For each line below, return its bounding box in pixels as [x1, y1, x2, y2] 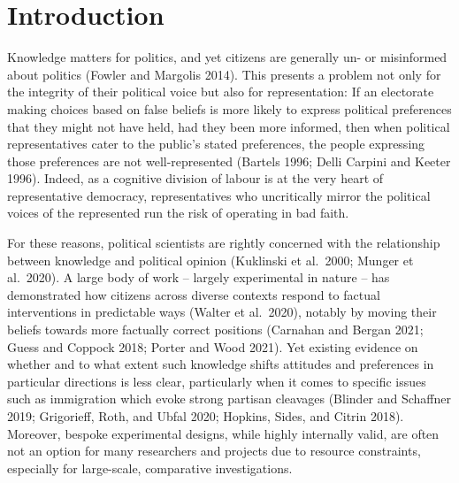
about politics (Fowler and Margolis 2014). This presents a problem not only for [7, 65, 441, 83]
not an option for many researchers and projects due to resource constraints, [7, 441, 421, 460]
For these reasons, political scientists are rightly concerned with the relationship [7, 234, 440, 252]
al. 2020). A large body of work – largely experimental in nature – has [7, 268, 390, 287]
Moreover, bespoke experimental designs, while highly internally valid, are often [7, 424, 440, 442]
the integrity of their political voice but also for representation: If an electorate [7, 82, 434, 101]
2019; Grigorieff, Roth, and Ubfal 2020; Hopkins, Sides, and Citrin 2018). [7, 407, 404, 425]
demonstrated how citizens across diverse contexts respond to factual [7, 285, 380, 303]
